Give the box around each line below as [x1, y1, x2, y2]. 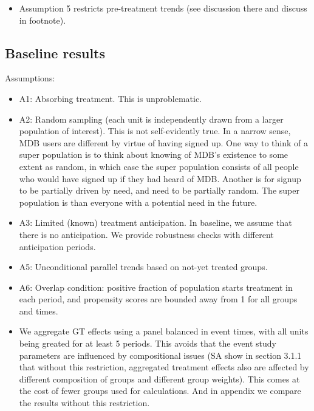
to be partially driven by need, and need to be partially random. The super [19, 184, 299, 197]
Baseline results [5, 43, 106, 62]
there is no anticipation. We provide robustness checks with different [19, 228, 274, 240]
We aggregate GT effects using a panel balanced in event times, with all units [19, 325, 309, 338]
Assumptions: [5, 72, 55, 84]
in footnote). [19, 13, 66, 26]
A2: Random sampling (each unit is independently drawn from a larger [19, 112, 284, 125]
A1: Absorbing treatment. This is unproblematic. [19, 92, 202, 104]
